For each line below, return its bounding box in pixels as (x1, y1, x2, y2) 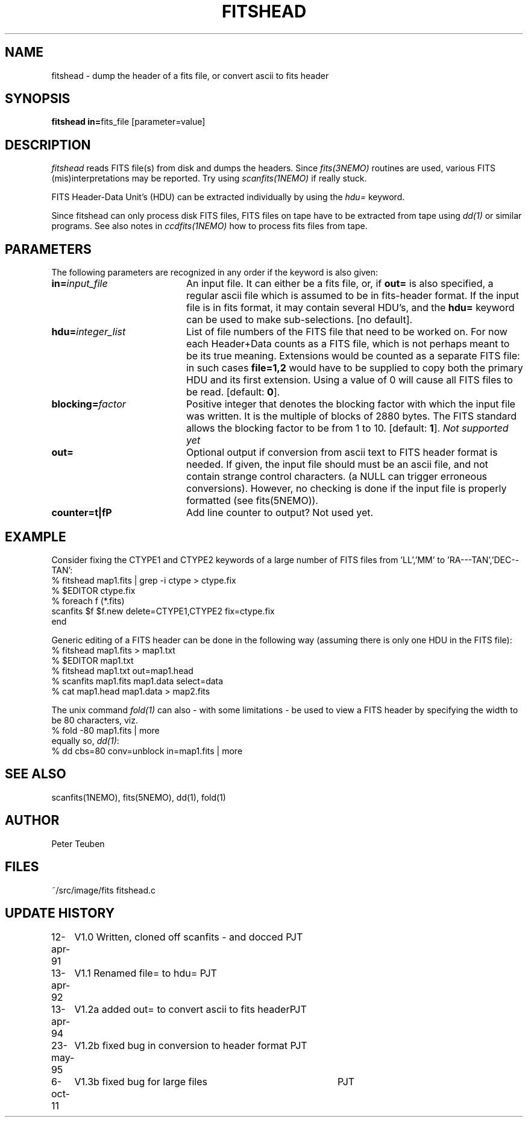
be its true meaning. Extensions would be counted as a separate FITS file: (186, 350, 520, 362)
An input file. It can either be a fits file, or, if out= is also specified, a (186, 277, 494, 290)
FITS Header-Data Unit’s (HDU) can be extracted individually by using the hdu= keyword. (51, 192, 405, 203)
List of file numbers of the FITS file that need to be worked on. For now (186, 326, 508, 338)
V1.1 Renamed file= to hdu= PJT (74, 967, 217, 980)
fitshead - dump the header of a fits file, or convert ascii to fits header (51, 70, 329, 81)
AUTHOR (5, 813, 60, 828)
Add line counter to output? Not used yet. (186, 506, 374, 519)
